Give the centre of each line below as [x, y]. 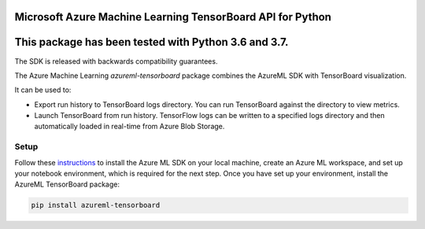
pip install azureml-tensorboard [96, 205]
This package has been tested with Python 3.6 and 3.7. [152, 42]
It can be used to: [43, 90]
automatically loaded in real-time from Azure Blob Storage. [129, 127]
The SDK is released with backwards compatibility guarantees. [116, 61]
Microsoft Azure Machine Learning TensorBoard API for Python [173, 17]
